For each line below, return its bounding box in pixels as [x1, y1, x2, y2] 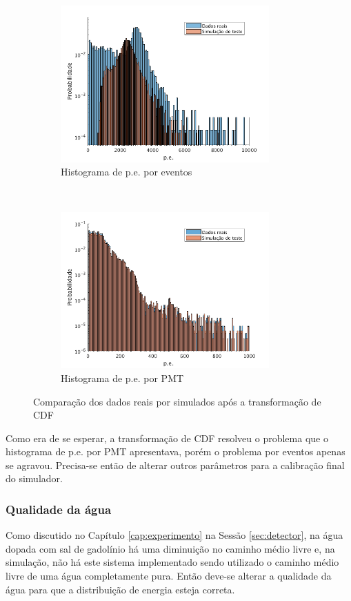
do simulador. [6, 471, 63, 486]
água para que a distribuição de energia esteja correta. [6, 582, 235, 596]
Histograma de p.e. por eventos [61, 164, 192, 179]
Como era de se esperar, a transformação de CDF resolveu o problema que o [6, 430, 328, 445]
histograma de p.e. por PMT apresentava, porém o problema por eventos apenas [6, 444, 345, 459]
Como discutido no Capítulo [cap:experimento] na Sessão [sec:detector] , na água [6, 528, 343, 542]
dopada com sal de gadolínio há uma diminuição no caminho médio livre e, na [6, 541, 335, 555]
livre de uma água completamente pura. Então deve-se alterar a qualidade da [6, 569, 332, 583]
